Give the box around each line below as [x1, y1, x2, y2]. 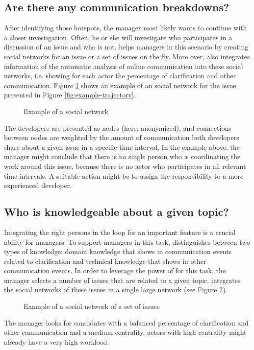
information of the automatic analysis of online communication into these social [4, 61, 243, 71]
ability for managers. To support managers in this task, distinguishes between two [4, 236, 251, 247]
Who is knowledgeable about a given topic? [4, 204, 229, 219]
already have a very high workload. [4, 336, 109, 347]
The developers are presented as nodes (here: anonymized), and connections [4, 122, 231, 133]
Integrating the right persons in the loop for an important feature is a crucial [4, 227, 236, 237]
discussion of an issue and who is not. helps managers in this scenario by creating [4, 42, 249, 52]
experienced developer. [4, 180, 72, 190]
